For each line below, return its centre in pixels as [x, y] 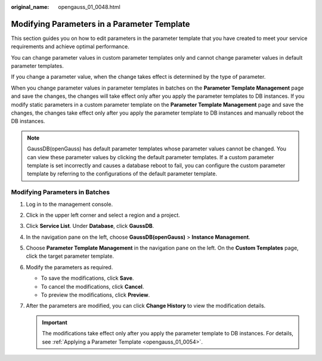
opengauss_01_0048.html [89, 7]
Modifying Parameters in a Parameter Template [100, 24]
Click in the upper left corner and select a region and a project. [103, 215]
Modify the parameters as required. [69, 267]
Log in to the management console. [69, 204]
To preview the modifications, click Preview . [95, 295]
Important [55, 322]
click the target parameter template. [70, 256]
